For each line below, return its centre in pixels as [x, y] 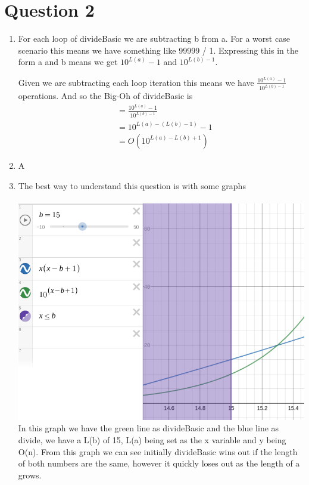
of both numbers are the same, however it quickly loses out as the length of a [159, 463]
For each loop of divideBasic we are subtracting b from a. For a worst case [154, 38]
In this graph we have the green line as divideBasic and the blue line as [149, 428]
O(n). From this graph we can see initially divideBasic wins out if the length [158, 451]
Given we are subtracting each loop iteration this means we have [136, 82]
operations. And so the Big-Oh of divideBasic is [105, 96]
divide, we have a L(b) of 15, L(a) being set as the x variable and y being [152, 439]
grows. [30, 475]
